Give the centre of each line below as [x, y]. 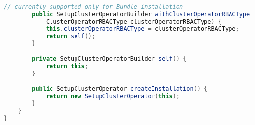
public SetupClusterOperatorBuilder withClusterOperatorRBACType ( [143, 14]
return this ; [67, 66]
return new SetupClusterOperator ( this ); [113, 96]
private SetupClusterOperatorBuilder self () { [109, 59]
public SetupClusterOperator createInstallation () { [120, 89]
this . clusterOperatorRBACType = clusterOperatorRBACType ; [142, 29]
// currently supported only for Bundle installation [94, 7]
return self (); [71, 36]
